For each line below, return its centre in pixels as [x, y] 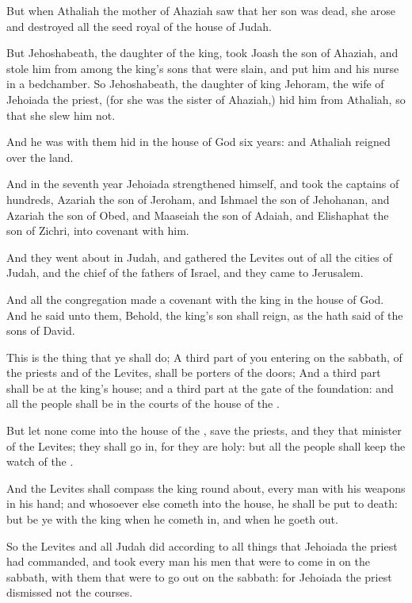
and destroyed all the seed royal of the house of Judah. [139, 26]
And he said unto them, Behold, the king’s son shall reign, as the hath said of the [205, 315]
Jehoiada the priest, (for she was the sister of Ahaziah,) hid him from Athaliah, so [206, 99]
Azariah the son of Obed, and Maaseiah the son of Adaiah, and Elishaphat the [198, 215]
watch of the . [40, 461]
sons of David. [41, 330]
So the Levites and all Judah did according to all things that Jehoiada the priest [202, 545]
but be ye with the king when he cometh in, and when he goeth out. [172, 519]
